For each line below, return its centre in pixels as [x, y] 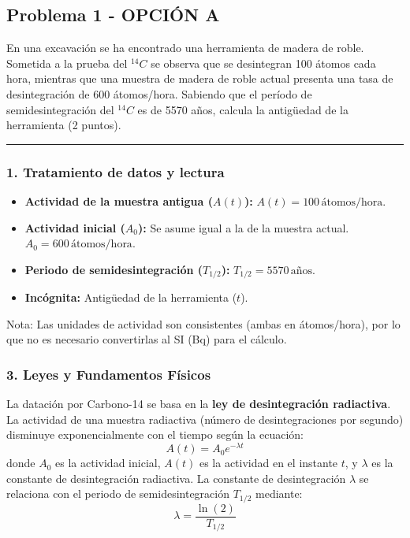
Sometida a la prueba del [67, 63]
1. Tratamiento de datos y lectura [116, 171]
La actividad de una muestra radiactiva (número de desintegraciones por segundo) [205, 419]
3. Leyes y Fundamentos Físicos [109, 374]
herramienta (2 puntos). [64, 125]
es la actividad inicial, [108, 463]
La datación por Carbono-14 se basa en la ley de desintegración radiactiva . [199, 404]
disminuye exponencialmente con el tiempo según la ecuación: [155, 434]
